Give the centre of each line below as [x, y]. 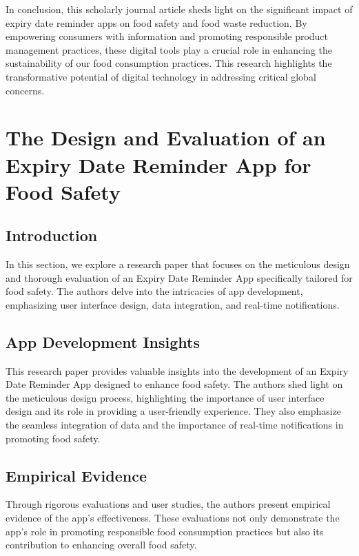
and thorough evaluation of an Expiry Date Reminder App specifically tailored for [179, 277]
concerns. [25, 90]
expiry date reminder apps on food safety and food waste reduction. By [156, 22]
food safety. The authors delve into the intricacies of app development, [154, 291]
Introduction [52, 235]
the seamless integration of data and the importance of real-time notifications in [175, 425]
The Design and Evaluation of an [166, 137]
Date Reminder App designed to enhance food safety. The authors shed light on [174, 384]
